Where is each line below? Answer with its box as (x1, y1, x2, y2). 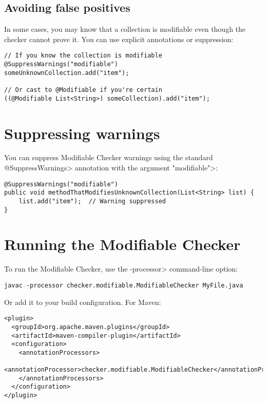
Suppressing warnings (4, 122, 160, 143)
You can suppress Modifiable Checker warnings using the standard (4, 152, 213, 163)
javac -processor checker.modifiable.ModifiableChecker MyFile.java (4, 281, 243, 289)
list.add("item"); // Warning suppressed (18, 197, 166, 205)
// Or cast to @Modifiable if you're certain (4, 86, 162, 94)
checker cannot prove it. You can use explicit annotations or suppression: (4, 33, 234, 44)
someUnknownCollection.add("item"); (4, 69, 129, 76)
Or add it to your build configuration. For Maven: (4, 296, 161, 307)
